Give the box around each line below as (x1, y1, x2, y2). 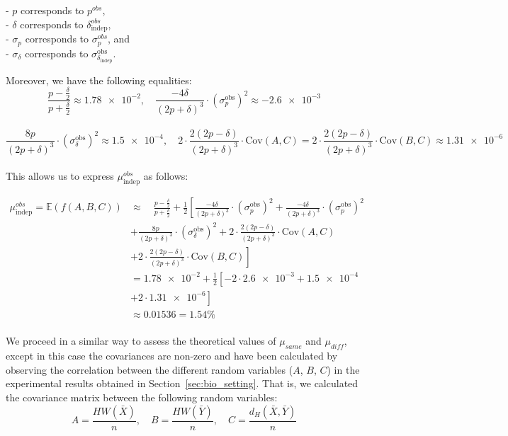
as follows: (143, 168, 188, 183)
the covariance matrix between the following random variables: (6, 390, 278, 405)
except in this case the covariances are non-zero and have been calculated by (6, 348, 338, 363)
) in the (327, 362, 360, 377)
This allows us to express (6, 168, 114, 183)
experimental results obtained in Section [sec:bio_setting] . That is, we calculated (6, 376, 359, 391)
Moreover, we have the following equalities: (6, 72, 192, 87)
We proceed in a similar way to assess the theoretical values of (6, 333, 276, 348)
